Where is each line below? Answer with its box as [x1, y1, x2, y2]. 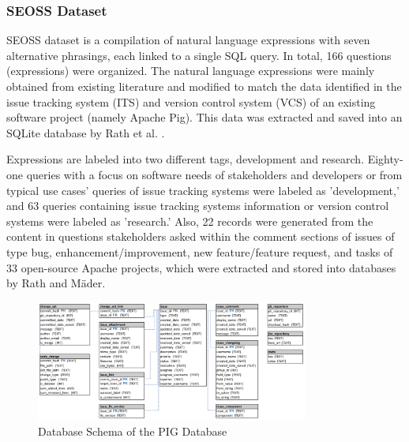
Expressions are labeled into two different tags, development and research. [6, 151, 365, 167]
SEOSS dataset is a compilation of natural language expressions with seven [6, 32, 370, 48]
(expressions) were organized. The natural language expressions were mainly [6, 62, 375, 79]
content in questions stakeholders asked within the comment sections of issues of [6, 228, 395, 245]
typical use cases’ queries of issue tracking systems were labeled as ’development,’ [6, 182, 400, 198]
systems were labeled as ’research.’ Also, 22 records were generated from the [6, 212, 373, 229]
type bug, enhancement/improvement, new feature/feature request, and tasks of [6, 243, 393, 260]
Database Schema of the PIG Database [38, 423, 227, 440]
